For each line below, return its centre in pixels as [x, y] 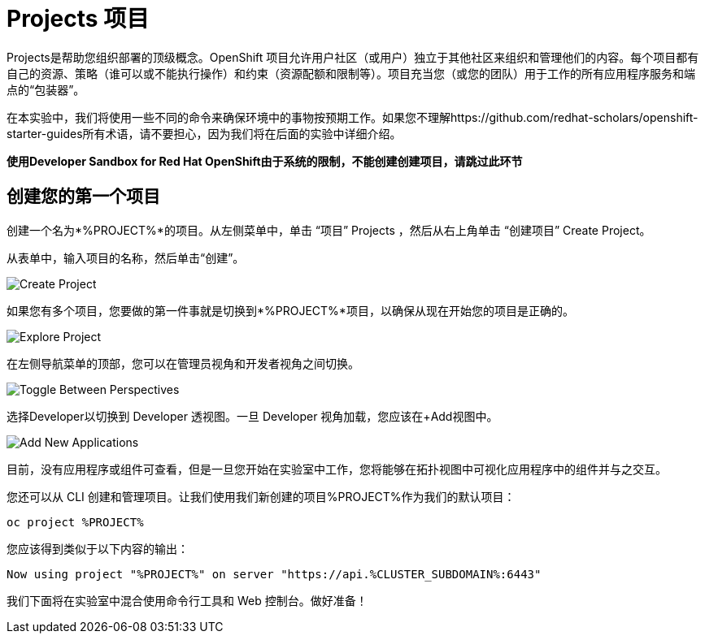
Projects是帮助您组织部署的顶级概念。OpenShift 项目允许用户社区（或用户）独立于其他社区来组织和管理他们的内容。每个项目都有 [353, 57]
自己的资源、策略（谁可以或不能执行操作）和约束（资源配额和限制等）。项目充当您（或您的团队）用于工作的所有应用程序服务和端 [351, 73]
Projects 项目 [78, 19]
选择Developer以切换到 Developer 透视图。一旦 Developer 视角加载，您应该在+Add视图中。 [252, 416]
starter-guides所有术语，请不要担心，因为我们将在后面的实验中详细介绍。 [204, 133]
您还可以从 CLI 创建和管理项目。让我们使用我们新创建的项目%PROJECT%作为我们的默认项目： [261, 496]
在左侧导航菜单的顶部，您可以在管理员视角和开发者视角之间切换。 [183, 363]
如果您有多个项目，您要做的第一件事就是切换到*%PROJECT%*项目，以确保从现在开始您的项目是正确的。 [290, 310]
